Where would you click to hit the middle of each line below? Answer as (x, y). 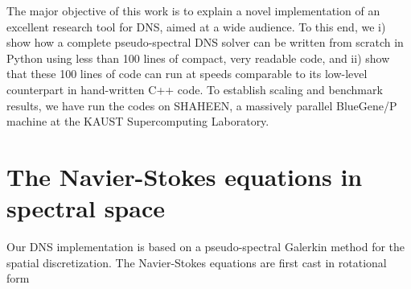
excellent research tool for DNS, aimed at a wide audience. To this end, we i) (196, 26)
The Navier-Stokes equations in (185, 176)
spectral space (86, 208)
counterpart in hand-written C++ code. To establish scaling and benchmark (195, 89)
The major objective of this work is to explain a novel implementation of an (193, 10)
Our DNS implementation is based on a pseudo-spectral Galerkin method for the (206, 247)
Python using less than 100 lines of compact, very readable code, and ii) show (198, 58)
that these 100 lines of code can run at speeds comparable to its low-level (187, 74)
